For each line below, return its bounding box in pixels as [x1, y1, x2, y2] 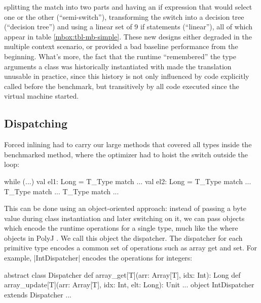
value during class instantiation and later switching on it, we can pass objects [4, 212, 245, 223]
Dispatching [4, 115, 67, 131]
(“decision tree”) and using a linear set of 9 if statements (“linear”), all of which [4, 21, 253, 32]
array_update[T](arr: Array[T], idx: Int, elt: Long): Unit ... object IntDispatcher [4, 279, 254, 290]
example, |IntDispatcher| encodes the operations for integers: [4, 252, 193, 263]
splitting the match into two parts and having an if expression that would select [4, 2, 252, 12]
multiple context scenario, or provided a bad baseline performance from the [4, 41, 238, 52]
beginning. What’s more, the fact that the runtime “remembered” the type [4, 51, 236, 61]
